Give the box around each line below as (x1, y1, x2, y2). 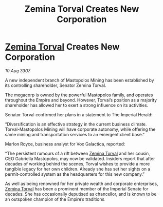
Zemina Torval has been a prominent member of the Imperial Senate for (5, 186, 148, 191)
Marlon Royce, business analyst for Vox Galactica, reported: (5, 141, 125, 147)
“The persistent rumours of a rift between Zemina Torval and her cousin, (5, 150, 150, 156)
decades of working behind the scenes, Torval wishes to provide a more (5, 161, 150, 166)
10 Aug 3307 (5, 67, 31, 74)
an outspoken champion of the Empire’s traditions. (5, 196, 106, 202)
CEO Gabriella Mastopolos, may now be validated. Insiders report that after (5, 155, 155, 162)
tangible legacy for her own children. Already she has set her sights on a (5, 166, 150, 172)
